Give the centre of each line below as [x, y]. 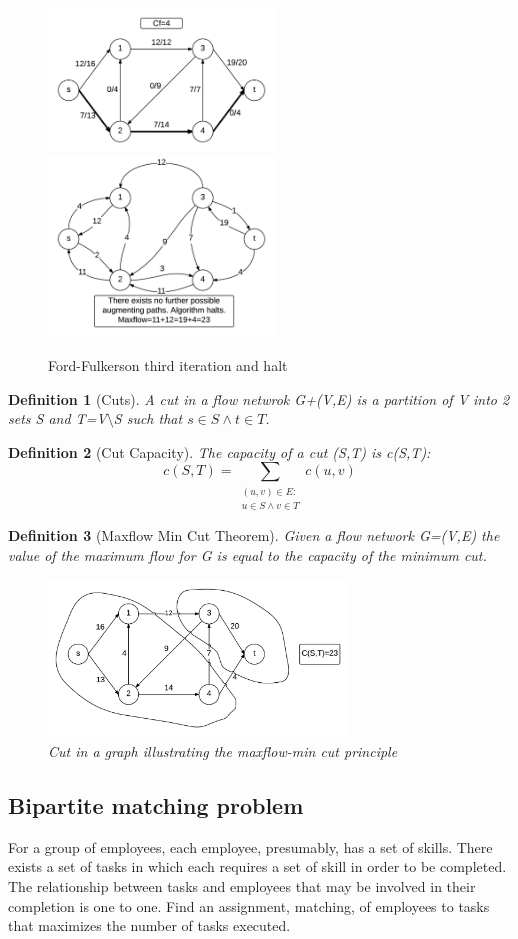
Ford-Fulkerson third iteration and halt [168, 365]
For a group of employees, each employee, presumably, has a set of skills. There [250, 846]
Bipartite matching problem [156, 804]
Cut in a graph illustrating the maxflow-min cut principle [223, 750]
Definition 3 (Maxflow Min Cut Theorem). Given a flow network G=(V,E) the [254, 535]
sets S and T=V [57, 418]
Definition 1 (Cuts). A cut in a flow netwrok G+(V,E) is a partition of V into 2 [259, 398]
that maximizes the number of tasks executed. [149, 925]
